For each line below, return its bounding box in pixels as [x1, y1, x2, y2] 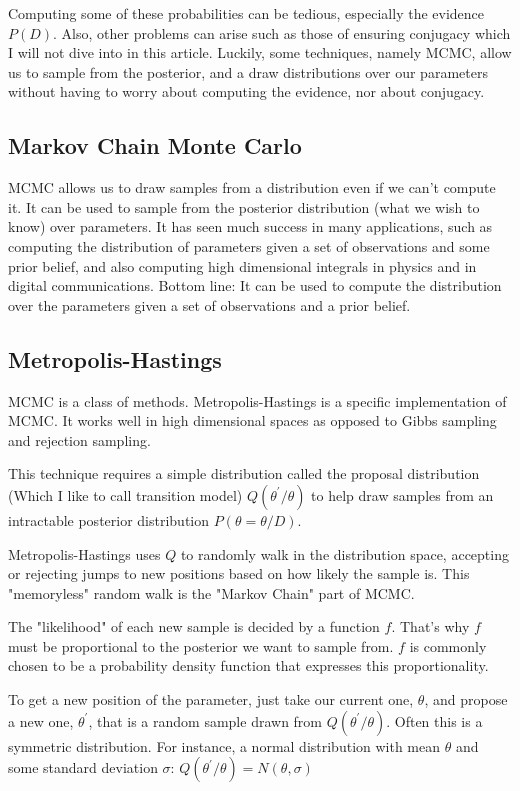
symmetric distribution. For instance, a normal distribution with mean [8, 735, 441, 756]
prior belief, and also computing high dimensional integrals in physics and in [8, 255, 477, 276]
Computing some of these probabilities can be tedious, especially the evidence [8, 3, 485, 23]
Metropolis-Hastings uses [8, 543, 161, 564]
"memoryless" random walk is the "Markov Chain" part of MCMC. [8, 582, 415, 603]
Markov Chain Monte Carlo [8, 130, 302, 161]
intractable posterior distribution [8, 509, 210, 530]
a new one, [8, 710, 74, 731]
